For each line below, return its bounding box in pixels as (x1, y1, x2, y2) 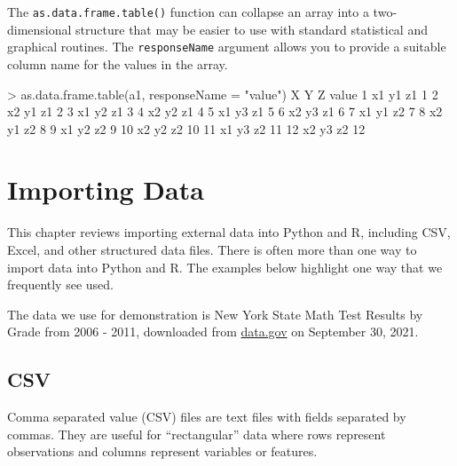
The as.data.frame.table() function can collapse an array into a (7, 3, 369, 20)
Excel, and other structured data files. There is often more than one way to (7, 241, 417, 258)
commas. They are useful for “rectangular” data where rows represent (7, 424, 386, 443)
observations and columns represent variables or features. (7, 442, 318, 461)
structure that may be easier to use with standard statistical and (75, 20, 428, 38)
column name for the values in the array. (7, 54, 228, 73)
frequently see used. (7, 275, 114, 294)
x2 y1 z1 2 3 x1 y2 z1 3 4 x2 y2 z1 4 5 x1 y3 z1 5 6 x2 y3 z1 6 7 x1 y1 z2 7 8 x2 (7, 102, 443, 121)
